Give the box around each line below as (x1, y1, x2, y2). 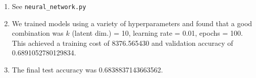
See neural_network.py (12, 1, 86, 11)
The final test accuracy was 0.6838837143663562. (12, 64, 163, 75)
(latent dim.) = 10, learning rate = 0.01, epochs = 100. (72, 28, 243, 38)
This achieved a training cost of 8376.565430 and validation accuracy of (12, 37, 233, 48)
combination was (12, 28, 64, 38)
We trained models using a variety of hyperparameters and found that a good (12, 18, 252, 28)
